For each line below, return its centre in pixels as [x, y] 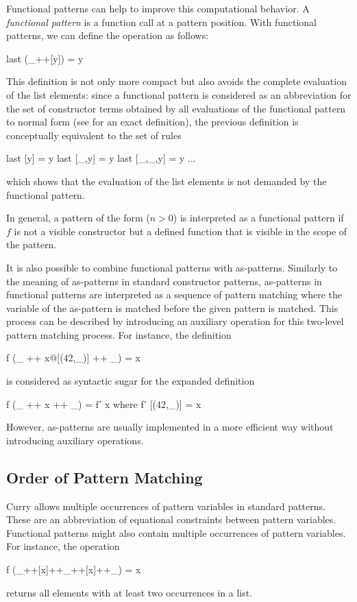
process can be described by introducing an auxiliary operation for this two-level [175, 321]
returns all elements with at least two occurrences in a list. [130, 592]
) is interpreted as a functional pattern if [258, 218]
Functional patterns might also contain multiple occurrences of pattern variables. [176, 532]
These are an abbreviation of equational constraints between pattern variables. [171, 519]
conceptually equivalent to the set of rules [94, 135]
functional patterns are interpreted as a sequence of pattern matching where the [174, 294]
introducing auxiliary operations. [75, 440]
